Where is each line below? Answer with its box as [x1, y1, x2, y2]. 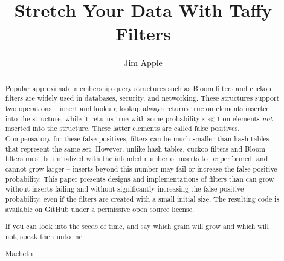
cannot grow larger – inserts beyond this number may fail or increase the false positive [5, 163, 277, 173]
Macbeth [5, 248, 33, 259]
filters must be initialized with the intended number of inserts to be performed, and [5, 153, 268, 164]
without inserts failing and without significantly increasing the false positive [5, 184, 244, 194]
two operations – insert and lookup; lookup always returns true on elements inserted [5, 103, 271, 114]
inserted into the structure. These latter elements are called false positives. [5, 123, 240, 134]
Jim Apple [124, 56, 163, 69]
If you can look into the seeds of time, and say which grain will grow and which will [5, 221, 269, 231]
